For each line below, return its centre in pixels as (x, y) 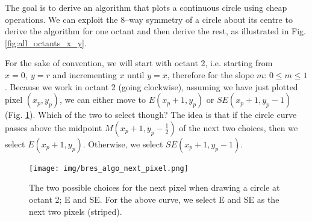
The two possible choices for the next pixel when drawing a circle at (154, 187)
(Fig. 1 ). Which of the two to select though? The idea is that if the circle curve (151, 115)
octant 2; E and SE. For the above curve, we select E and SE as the (154, 199)
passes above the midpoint (54, 127)
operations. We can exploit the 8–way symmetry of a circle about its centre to (149, 19)
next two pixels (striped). (76, 211)
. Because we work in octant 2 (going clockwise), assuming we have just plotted (151, 86)
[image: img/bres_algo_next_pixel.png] (109, 168)
